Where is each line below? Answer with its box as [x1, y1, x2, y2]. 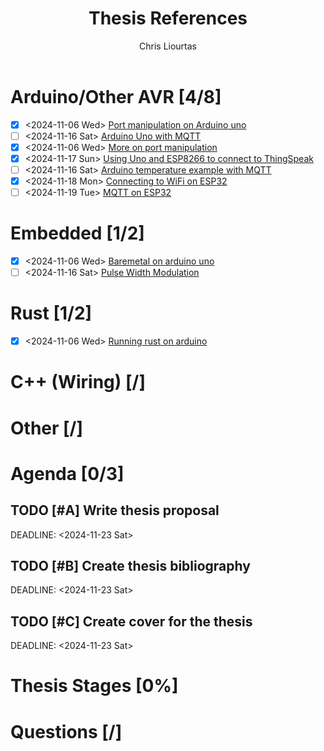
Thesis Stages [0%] [10, 675, 179, 697]
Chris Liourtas [139, 40, 197, 52]
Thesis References [88, 7, 248, 30]
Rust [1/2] [10, 302, 93, 325]
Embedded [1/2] [10, 222, 145, 245]
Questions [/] [10, 720, 123, 743]
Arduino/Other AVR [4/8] [10, 85, 222, 108]
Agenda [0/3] [10, 462, 125, 485]
